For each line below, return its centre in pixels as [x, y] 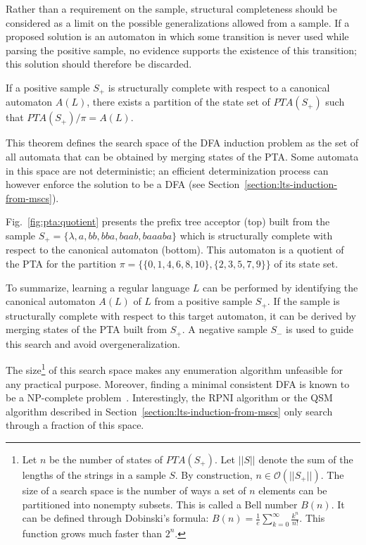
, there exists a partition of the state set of [178, 102]
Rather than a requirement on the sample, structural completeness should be [171, 8]
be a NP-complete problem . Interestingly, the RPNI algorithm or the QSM [169, 397]
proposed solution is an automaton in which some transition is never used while [177, 36]
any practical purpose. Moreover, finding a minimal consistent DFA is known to [178, 383]
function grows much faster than [92, 533]
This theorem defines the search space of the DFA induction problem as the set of [182, 143]
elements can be [293, 490]
